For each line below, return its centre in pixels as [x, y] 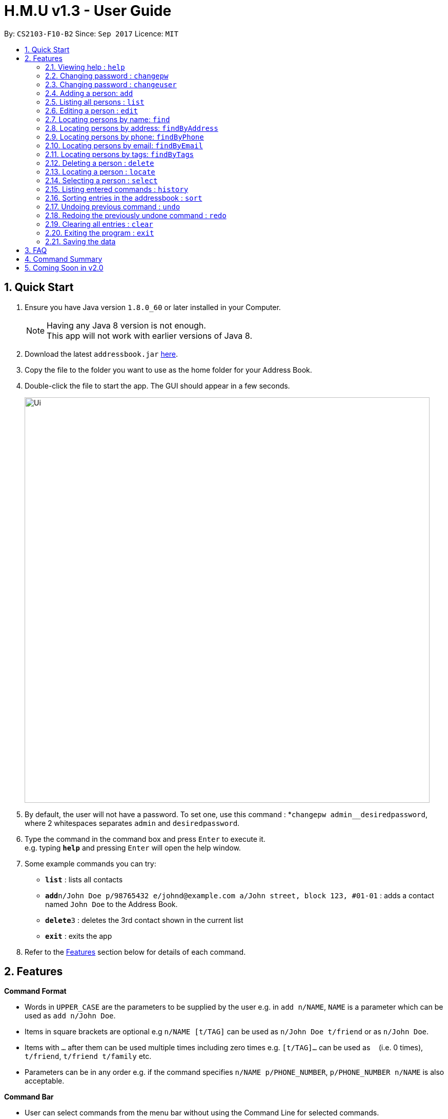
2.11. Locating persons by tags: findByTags [120, 154]
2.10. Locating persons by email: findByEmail [124, 145]
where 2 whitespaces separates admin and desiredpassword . [132, 823]
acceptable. [45, 1081]
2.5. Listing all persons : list [95, 102]
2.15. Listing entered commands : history [117, 189]
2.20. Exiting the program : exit [100, 233]
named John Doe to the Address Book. [111, 904]
